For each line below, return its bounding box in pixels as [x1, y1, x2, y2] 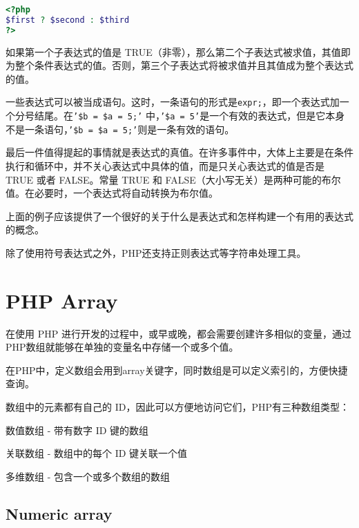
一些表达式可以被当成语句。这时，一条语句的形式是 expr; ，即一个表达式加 [6, 95, 340, 109]
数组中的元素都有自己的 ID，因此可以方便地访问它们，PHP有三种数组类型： [6, 400, 349, 414]
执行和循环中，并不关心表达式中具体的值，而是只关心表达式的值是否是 [6, 158, 324, 173]
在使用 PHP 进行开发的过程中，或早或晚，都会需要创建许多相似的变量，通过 [6, 326, 351, 340]
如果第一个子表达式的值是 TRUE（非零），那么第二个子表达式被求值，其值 [6, 44, 341, 59]
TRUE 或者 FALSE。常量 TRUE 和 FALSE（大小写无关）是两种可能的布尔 [6, 172, 341, 186]
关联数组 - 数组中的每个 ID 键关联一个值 [6, 446, 188, 460]
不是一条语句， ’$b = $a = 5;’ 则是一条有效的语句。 [6, 121, 235, 136]
